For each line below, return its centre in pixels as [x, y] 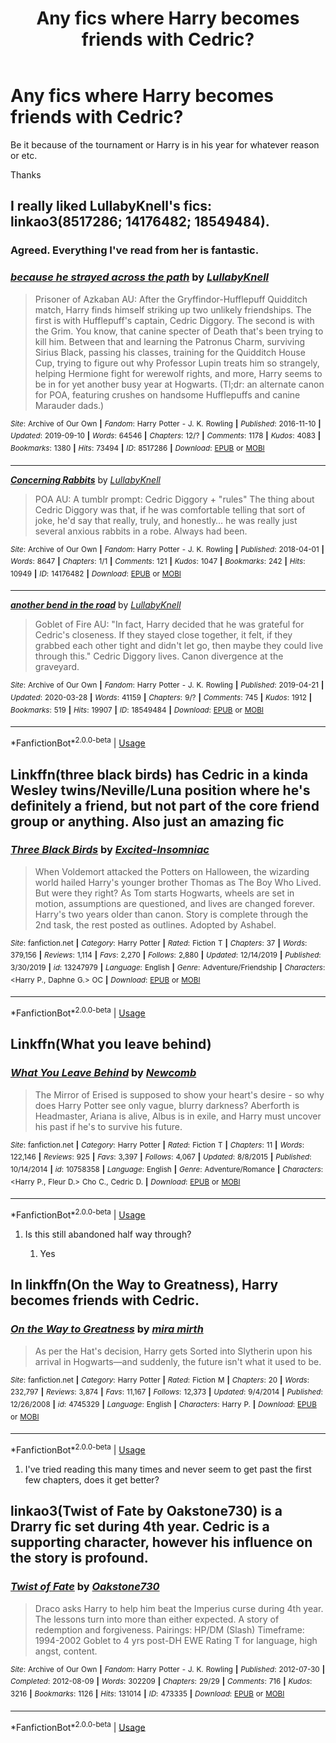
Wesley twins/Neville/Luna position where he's [160, 790]
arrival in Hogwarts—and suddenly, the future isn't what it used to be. [178, 1361]
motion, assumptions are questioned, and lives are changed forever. [174, 903]
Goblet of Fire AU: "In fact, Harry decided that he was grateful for [169, 624]
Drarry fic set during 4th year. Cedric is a [140, 1527]
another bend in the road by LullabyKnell [96, 605]
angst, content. [66, 1651]
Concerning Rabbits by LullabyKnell [85, 479]
